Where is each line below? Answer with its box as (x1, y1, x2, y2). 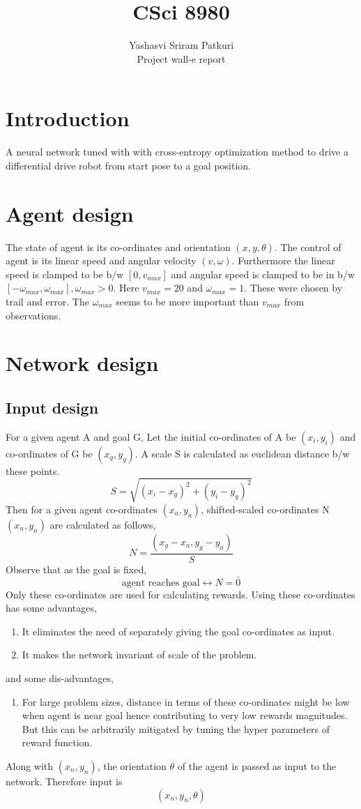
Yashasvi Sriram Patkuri (128, 38, 234, 52)
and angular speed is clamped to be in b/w (171, 266, 355, 281)
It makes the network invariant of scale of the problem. (22, 647, 257, 662)
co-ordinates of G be (6, 446, 93, 460)
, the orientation (97, 759, 167, 773)
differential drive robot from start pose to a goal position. (6, 158, 252, 172)
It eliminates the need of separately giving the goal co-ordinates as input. (22, 623, 335, 638)
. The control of (274, 239, 341, 254)
